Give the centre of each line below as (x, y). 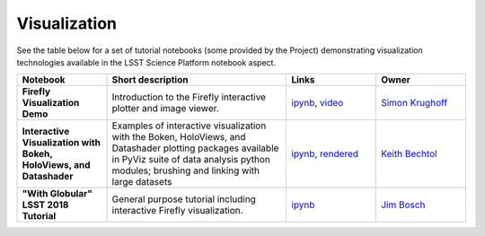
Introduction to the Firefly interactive (189, 97)
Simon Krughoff (414, 103)
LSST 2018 (45, 205)
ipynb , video (317, 103)
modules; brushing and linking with (186, 170)
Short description (150, 80)
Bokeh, (37, 154)
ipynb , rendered (325, 154)
